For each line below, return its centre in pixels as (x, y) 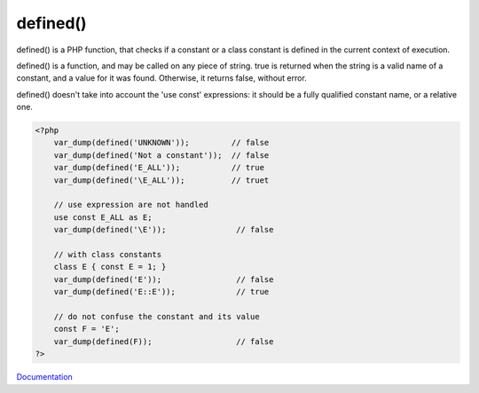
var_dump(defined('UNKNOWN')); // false (161, 143)
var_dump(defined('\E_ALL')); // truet (161, 180)
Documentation (44, 377)
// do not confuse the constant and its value (157, 316)
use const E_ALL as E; (103, 217)
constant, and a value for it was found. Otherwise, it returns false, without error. (162, 78)
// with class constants (108, 254)
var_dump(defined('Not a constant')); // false (161, 155)
